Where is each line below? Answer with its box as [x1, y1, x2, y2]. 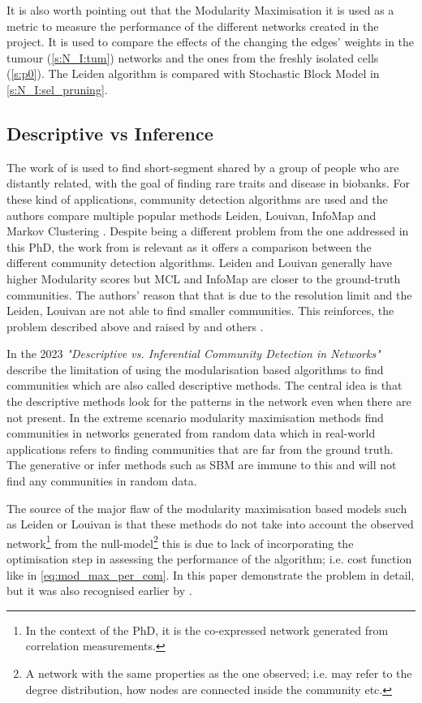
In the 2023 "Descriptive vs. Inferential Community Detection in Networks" [6, 345, 381, 362]
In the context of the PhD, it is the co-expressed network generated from [25, 621, 389, 638]
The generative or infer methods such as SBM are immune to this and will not [6, 456, 397, 473]
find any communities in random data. [6, 472, 197, 490]
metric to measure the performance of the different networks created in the [6, 17, 379, 34]
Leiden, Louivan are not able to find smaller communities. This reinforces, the [6, 302, 394, 319]
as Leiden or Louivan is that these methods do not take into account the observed [6, 515, 414, 533]
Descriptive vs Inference [6, 120, 213, 145]
